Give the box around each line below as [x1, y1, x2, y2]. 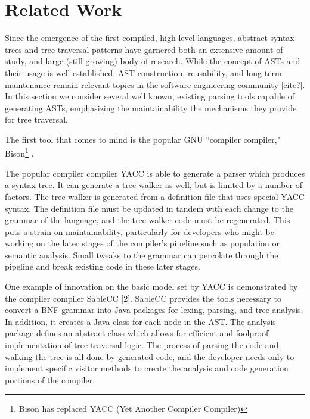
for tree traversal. [5, 113, 69, 126]
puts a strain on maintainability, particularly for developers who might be [5, 225, 274, 237]
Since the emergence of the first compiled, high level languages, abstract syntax [5, 32, 294, 44]
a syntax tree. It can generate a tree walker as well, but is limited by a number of [5, 179, 302, 191]
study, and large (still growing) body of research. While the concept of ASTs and [5, 55, 300, 67]
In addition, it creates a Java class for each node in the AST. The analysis [5, 315, 276, 327]
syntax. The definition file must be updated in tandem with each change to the [5, 202, 293, 214]
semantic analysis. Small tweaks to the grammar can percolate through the [5, 248, 278, 261]
